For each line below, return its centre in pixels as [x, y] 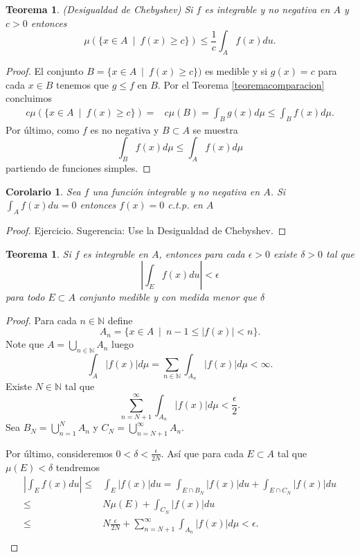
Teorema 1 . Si [38, 253]
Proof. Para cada [41, 320]
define [120, 320]
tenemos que [82, 84]
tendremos [78, 467]
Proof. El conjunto [45, 70]
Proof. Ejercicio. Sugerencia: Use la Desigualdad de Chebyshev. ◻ [146, 230]
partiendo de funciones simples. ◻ [78, 167]
